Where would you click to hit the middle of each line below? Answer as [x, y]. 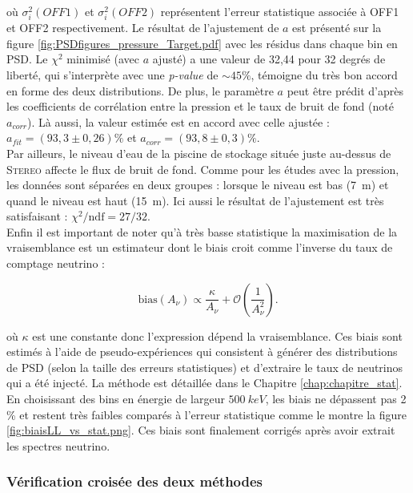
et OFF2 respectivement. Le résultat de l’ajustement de [143, 28]
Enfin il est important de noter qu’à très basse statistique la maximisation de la [202, 231]
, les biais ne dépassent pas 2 [336, 399]
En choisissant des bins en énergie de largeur [116, 399]
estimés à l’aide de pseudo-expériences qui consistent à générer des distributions [202, 352]
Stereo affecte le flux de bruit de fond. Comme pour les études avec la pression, [203, 169]
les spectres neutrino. [58, 445]
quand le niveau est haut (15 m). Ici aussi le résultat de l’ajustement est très [195, 200]
